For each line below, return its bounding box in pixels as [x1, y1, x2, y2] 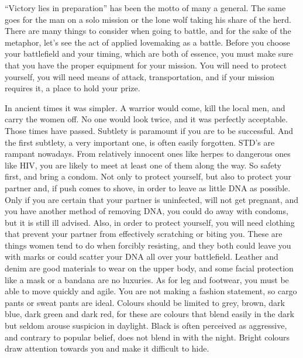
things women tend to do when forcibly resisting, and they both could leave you [5, 239, 291, 251]
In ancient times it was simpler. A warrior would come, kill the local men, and [5, 101, 285, 113]
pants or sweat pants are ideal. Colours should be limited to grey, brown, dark [5, 296, 285, 308]
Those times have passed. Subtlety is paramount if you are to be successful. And [5, 124, 293, 136]
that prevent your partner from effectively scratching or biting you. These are [5, 228, 283, 240]
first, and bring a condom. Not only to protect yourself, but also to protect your [5, 170, 292, 183]
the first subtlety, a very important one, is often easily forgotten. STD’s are [5, 136, 275, 148]
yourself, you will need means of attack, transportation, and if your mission [5, 70, 275, 82]
